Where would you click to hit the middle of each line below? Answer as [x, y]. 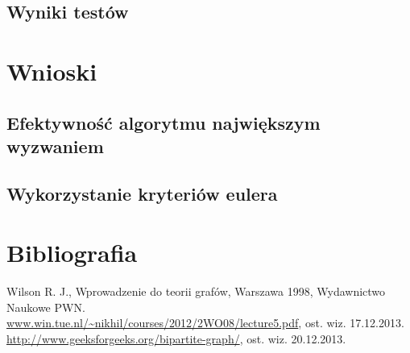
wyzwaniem [55, 145]
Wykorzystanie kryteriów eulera [142, 193]
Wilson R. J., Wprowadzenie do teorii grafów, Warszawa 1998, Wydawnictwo [196, 291]
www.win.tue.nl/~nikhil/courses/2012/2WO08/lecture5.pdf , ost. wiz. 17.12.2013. [205, 323]
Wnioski [52, 71]
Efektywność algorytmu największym [164, 122]
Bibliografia [72, 253]
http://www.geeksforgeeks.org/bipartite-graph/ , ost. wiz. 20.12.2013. [176, 339]
